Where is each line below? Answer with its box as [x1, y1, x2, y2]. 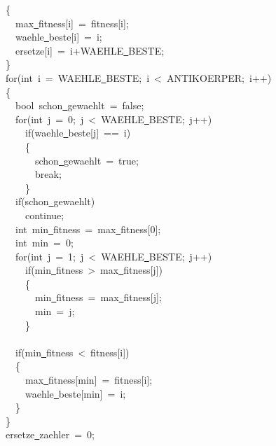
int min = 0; [15, 235, 74, 250]
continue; [25, 207, 64, 222]
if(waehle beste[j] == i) [25, 125, 131, 140]
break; [34, 167, 62, 181]
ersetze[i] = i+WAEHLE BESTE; [15, 43, 165, 57]
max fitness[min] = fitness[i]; [25, 372, 153, 387]
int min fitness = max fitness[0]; [15, 221, 161, 236]
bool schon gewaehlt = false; [15, 98, 144, 113]
